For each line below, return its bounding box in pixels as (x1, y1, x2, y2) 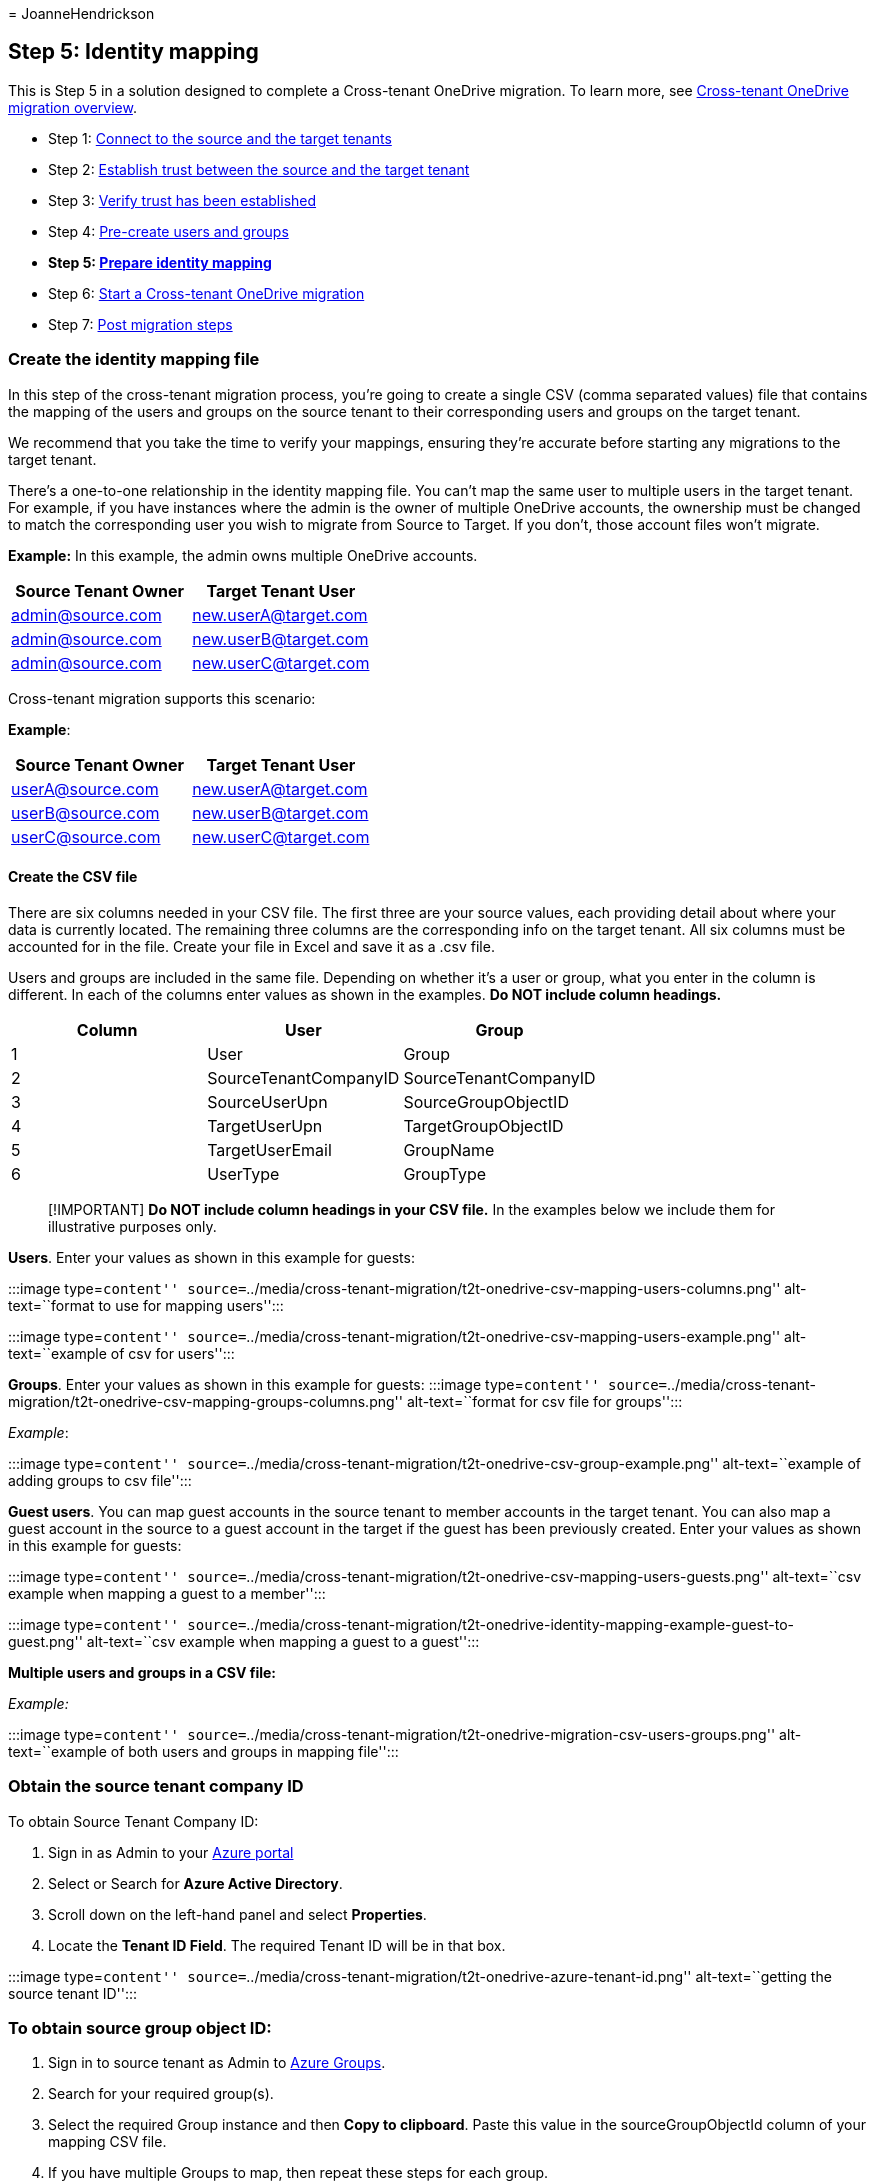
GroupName (403, 1139, 495, 1160)
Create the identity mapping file (8, 349, 260, 370)
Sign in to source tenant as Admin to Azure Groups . (48, 2054, 386, 2072)
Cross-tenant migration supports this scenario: (8, 689, 316, 707)
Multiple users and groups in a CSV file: (8, 1663, 277, 1681)
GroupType (403, 1163, 487, 1184)
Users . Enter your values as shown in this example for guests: (8, 1248, 415, 1266)
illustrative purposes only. (48, 1217, 217, 1235)
